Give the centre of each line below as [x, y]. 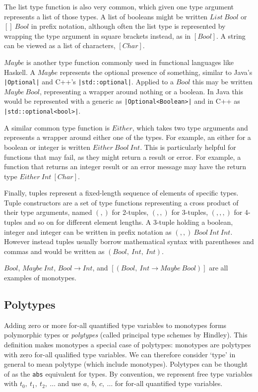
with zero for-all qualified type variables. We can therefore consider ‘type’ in [120, 354]
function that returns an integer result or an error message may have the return [125, 166]
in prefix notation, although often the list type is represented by [128, 26]
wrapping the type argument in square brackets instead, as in [97, 35]
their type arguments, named [48, 212]
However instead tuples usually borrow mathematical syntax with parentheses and [129, 241]
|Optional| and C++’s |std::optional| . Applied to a [89, 82]
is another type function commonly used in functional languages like [130, 62]
